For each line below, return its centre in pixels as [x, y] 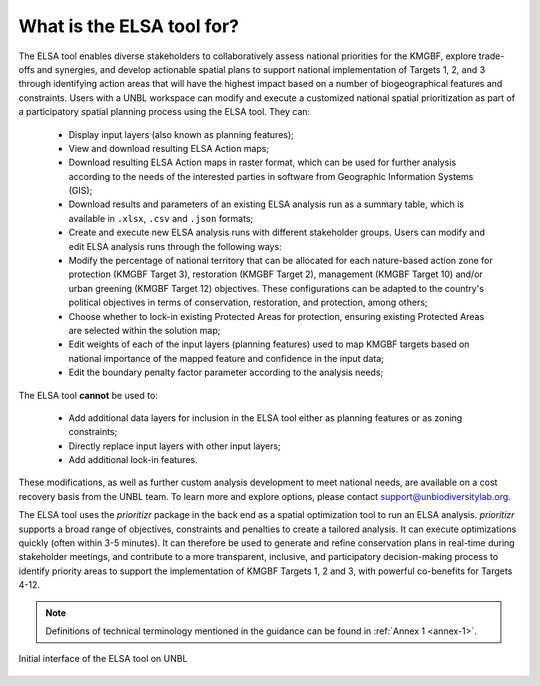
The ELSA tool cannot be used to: [88, 395]
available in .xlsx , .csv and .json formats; [161, 218]
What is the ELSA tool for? [129, 26]
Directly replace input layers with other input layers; [175, 446]
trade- [491, 56]
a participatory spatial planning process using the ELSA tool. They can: [164, 112]
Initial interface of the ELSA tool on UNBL [103, 659]
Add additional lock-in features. [133, 460]
